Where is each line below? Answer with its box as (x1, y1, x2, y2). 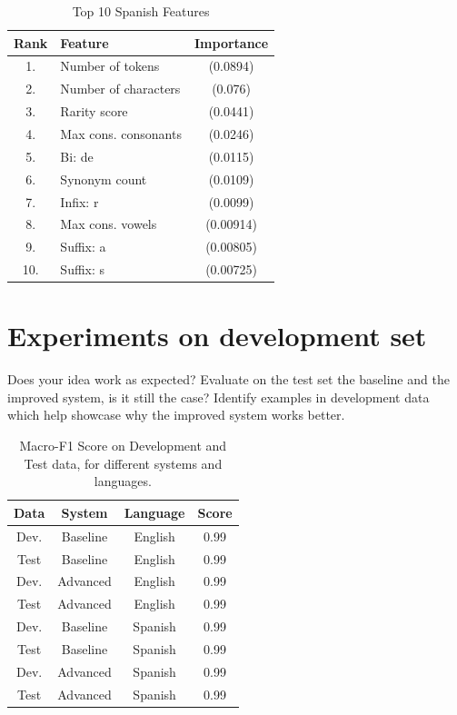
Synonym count (60, 169, 147, 188)
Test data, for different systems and (24, 453, 223, 472)
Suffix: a (60, 237, 106, 256)
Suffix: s (60, 260, 105, 279)
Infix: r (60, 192, 99, 211)
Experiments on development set (7, 317, 427, 354)
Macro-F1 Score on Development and (19, 436, 227, 455)
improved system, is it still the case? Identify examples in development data (7, 387, 430, 406)
